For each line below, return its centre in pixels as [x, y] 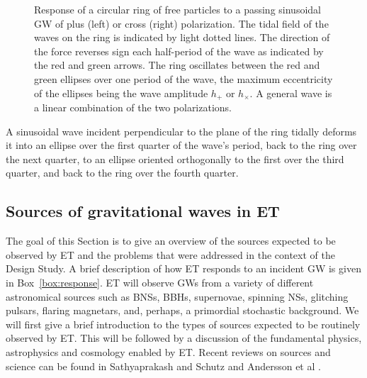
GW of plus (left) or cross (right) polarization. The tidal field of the [181, 23]
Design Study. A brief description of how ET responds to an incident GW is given [183, 268]
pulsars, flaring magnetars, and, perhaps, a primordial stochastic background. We [182, 310]
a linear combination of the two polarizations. [133, 107]
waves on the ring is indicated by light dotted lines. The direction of [182, 37]
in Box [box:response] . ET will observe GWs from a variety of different [160, 282]
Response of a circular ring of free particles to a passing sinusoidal [177, 9]
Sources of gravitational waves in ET [143, 211]
